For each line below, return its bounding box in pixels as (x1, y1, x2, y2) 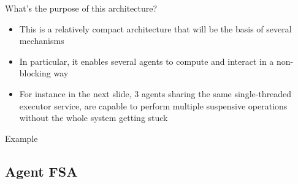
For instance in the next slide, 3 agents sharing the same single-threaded (19, 87, 292, 100)
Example (5, 131, 38, 144)
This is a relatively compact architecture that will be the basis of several (19, 22, 292, 35)
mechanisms (19, 34, 64, 47)
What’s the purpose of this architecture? (5, 2, 158, 14)
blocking (19, 67, 51, 79)
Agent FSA (5, 161, 78, 180)
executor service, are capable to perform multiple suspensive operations (19, 99, 288, 112)
